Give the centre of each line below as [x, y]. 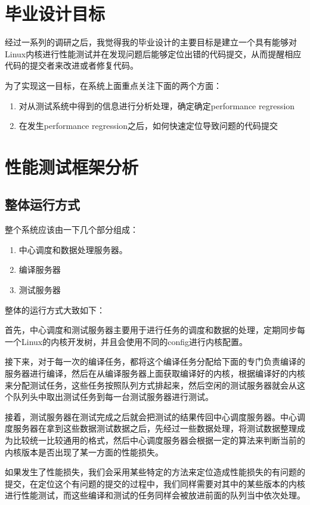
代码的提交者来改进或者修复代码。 [72, 65]
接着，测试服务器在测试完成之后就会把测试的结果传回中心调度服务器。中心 [151, 416]
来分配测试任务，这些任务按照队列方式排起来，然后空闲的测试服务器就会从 [151, 385]
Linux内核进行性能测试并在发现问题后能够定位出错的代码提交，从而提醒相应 [153, 53]
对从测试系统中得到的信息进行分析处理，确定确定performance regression [157, 105]
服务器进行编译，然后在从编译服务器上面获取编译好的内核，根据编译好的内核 [155, 373]
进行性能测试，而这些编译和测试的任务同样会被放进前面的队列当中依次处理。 [155, 495]
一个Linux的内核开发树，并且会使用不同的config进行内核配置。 [126, 341]
